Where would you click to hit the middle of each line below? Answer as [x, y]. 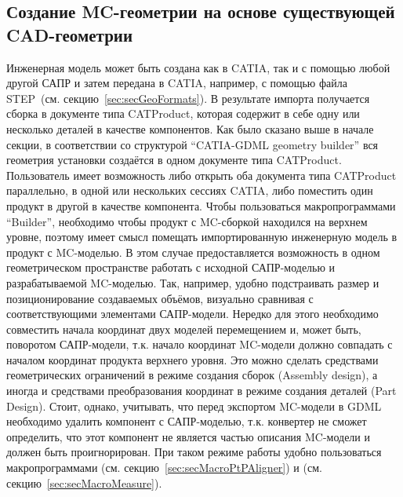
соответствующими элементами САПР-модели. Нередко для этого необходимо [192, 314]
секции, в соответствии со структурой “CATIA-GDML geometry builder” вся [192, 144]
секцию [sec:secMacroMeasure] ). [84, 482]
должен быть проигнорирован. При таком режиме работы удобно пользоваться [194, 452]
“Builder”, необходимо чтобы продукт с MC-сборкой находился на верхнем [187, 221]
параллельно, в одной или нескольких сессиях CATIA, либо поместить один [190, 190]
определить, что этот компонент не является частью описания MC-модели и [188, 436]
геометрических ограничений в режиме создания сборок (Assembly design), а [192, 375]
